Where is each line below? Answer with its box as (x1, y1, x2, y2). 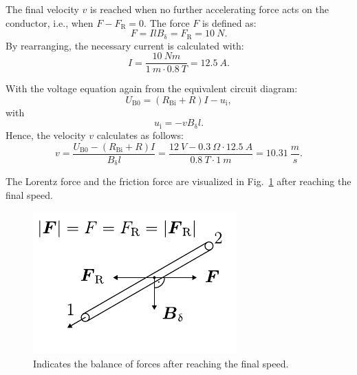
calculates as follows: (96, 127, 184, 142)
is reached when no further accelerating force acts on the (90, 2, 329, 16)
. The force (144, 15, 190, 30)
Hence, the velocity (6, 127, 86, 142)
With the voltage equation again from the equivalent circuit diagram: (6, 81, 298, 96)
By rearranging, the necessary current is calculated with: (6, 38, 244, 52)
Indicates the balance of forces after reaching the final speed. (33, 356, 289, 370)
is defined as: (202, 15, 257, 30)
